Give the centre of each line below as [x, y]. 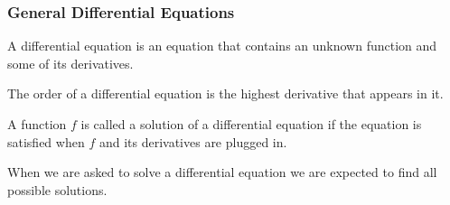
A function [37, 124]
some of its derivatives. [70, 63]
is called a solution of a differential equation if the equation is [251, 124]
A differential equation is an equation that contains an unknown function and [222, 46]
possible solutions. [57, 189]
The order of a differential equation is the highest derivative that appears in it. [225, 93]
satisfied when [46, 141]
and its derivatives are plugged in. [193, 141]
